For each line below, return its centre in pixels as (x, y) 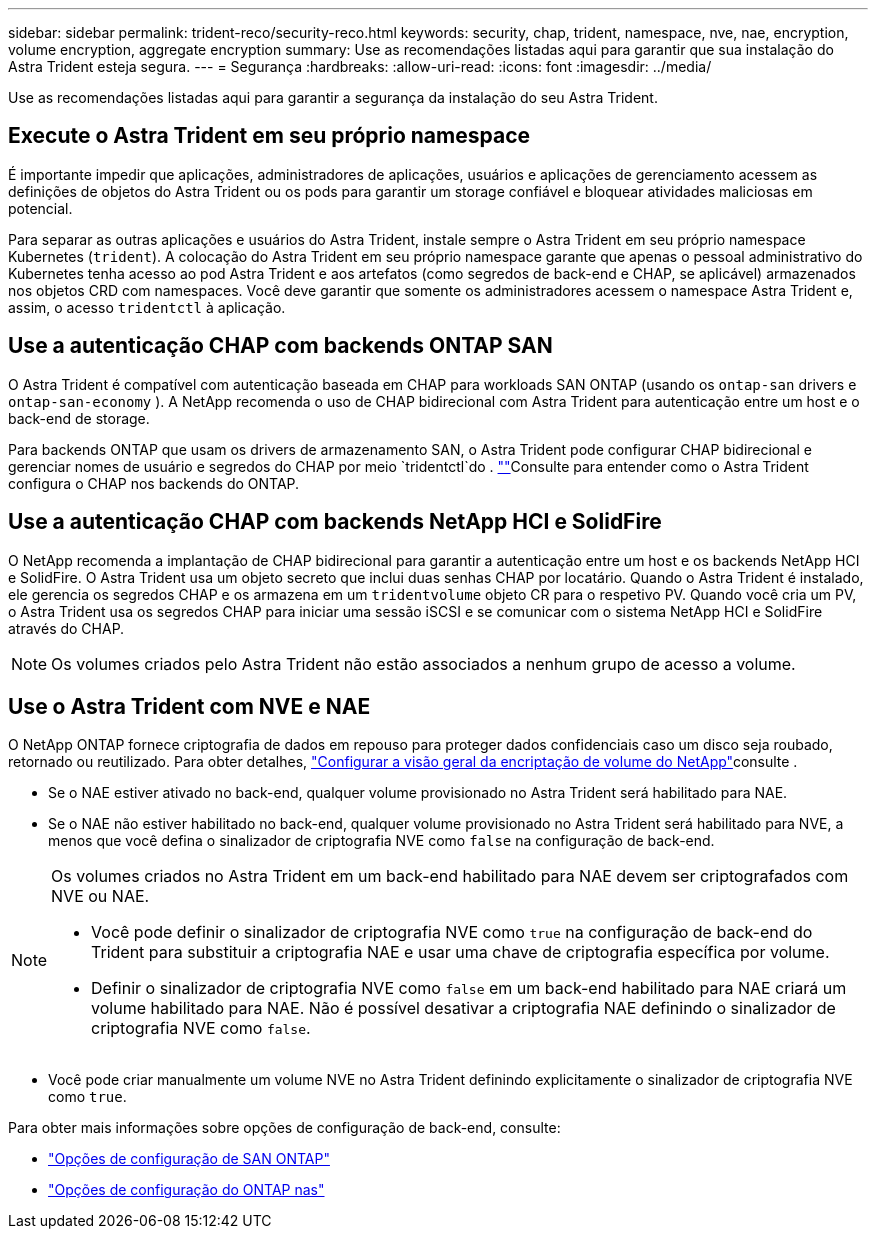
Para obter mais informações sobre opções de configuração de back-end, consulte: (284, 1128)
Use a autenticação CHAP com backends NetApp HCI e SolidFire (335, 522)
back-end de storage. (79, 418)
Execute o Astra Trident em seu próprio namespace (269, 136)
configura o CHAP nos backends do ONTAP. (154, 483)
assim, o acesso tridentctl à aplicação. (147, 307)
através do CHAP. (66, 628)
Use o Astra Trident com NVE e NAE (189, 706)
